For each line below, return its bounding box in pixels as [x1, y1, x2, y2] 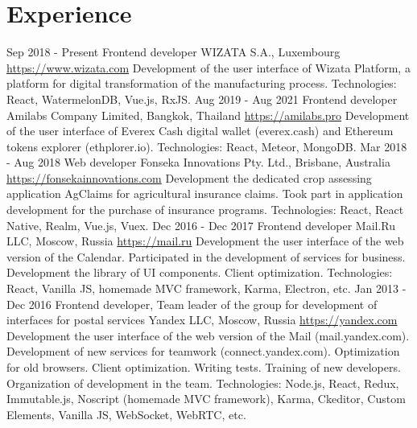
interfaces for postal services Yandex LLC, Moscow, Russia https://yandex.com [6, 311, 398, 328]
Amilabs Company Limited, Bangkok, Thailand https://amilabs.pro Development [6, 106, 410, 123]
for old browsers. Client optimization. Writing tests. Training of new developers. [6, 359, 401, 375]
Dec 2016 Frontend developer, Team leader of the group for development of [6, 295, 378, 312]
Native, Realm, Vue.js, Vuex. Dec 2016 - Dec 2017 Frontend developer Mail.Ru [6, 216, 396, 233]
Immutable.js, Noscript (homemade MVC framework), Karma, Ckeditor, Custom [6, 390, 406, 407]
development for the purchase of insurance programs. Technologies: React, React [6, 201, 404, 218]
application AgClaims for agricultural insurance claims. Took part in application [6, 185, 403, 202]
